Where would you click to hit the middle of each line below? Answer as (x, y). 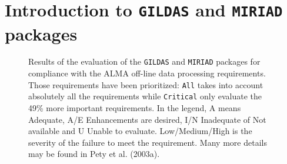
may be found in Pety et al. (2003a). (94, 154)
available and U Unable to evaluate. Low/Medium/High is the (140, 131)
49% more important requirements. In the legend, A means (135, 108)
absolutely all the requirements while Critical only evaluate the (145, 96)
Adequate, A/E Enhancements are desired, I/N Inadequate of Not (147, 119)
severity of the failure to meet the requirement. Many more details (148, 142)
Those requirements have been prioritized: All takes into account (146, 84)
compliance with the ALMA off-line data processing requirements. (147, 73)
